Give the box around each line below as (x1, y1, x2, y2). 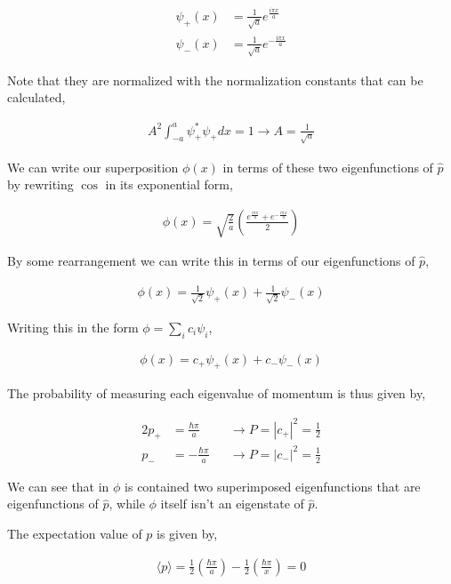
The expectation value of (7, 524, 142, 542)
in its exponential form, (105, 175, 233, 194)
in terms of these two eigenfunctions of (222, 157, 433, 176)
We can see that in (7, 476, 109, 495)
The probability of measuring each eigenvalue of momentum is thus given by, (7, 384, 426, 403)
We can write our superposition (7, 157, 179, 176)
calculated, (7, 88, 66, 107)
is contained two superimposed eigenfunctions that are (125, 476, 421, 495)
